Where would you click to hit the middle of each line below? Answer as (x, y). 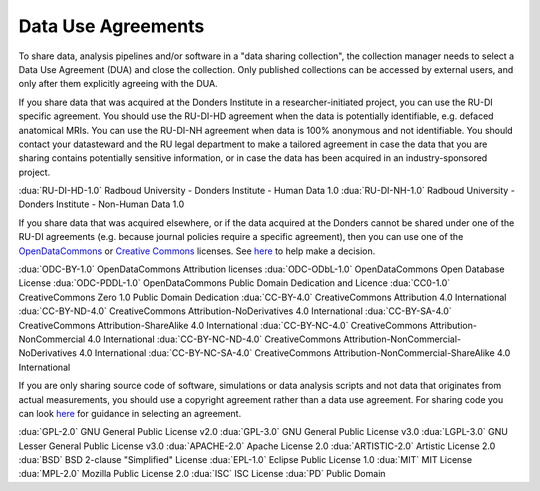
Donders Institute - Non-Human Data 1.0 (101, 204)
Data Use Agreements (111, 26)
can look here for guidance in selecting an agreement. (130, 413)
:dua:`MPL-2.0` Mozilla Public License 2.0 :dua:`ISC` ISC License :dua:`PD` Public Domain (202, 474)
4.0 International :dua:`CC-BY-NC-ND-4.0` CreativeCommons (214, 339)
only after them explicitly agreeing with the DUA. (118, 84)
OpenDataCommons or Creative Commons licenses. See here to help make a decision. (197, 251)
